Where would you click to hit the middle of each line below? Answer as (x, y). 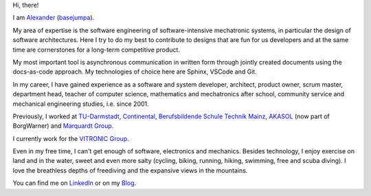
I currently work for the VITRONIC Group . (71, 138)
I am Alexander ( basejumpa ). (54, 18)
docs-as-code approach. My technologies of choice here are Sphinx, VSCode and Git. (135, 72)
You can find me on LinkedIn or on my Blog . (75, 183)
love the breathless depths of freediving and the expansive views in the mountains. (130, 170)
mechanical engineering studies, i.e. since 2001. (81, 104)
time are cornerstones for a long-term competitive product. (96, 50)
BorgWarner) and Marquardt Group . (63, 126)
